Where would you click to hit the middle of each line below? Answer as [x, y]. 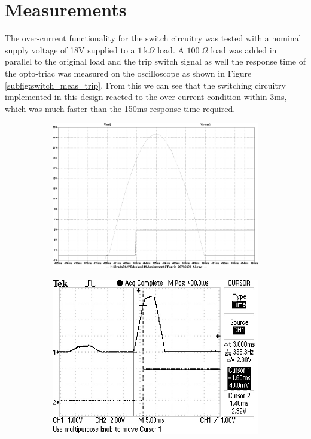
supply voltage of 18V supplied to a [70, 49]
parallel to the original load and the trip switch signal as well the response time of [155, 61]
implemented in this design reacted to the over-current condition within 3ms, [146, 97]
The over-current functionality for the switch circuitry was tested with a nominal [153, 38]
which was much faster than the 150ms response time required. [120, 108]
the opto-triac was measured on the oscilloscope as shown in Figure [128, 73]
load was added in [244, 49]
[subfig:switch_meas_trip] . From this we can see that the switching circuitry [145, 85]
